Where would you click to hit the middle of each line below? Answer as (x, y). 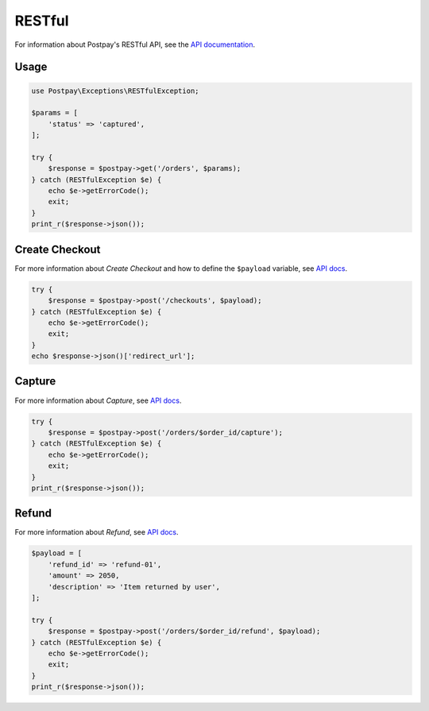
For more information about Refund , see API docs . (97, 532)
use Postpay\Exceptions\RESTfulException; (115, 91)
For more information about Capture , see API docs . (98, 400)
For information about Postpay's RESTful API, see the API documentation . (135, 44)
